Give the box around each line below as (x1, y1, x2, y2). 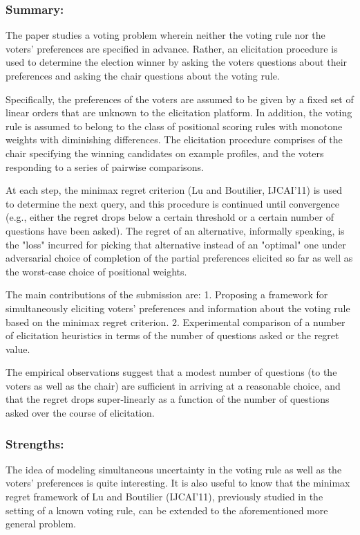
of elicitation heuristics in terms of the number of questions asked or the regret (6, 328, 339, 343)
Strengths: (6, 435, 64, 452)
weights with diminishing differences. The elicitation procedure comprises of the (6, 132, 343, 147)
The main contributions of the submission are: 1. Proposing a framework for (6, 287, 328, 302)
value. (6, 341, 30, 356)
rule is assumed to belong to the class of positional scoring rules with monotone (6, 118, 343, 133)
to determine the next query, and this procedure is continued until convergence (6, 196, 339, 210)
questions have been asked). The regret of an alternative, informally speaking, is (6, 223, 345, 237)
